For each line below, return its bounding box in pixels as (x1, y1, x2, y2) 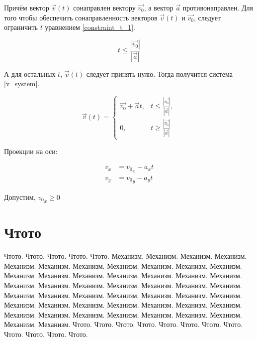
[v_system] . (4, 78, 40, 89)
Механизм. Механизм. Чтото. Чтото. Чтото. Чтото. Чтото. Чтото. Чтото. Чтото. (4, 319, 243, 330)
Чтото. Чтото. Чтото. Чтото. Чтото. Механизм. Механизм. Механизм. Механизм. (4, 251, 247, 261)
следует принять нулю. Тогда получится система (86, 68, 233, 79)
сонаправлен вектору (73, 2, 136, 12)
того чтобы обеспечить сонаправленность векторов (4, 12, 158, 22)
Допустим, (4, 191, 36, 202)
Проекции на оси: (4, 146, 58, 156)
